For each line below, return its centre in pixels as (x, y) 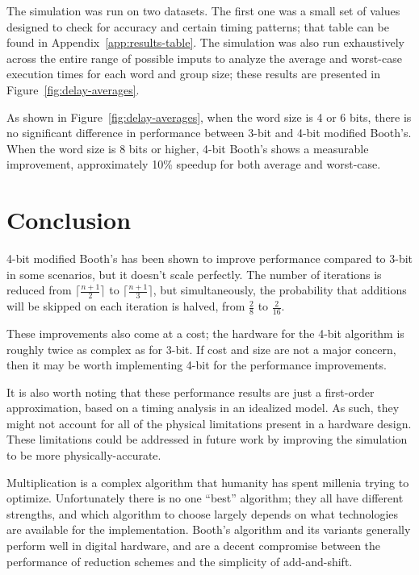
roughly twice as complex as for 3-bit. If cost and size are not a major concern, (201, 349)
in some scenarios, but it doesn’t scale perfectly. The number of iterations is (194, 274)
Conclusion (69, 220)
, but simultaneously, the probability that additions (280, 290)
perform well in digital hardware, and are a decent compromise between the (194, 546)
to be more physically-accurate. (84, 455)
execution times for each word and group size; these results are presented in (194, 74)
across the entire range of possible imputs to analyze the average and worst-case (204, 58)
